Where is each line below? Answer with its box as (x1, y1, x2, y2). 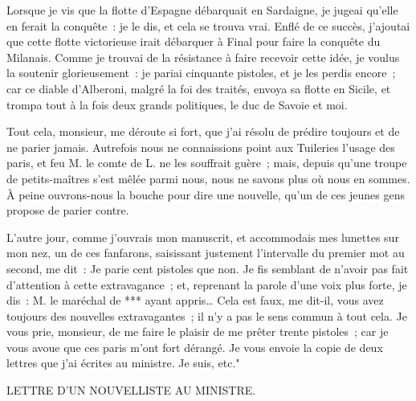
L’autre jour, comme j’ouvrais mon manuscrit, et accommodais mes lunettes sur (6, 228, 399, 245)
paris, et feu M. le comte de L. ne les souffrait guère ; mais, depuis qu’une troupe (6, 154, 407, 171)
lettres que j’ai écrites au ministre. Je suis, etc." (6, 354, 240, 371)
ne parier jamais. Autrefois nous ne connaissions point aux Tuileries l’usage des (6, 138, 395, 155)
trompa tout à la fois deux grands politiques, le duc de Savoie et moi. (6, 96, 348, 113)
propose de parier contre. (6, 202, 129, 219)
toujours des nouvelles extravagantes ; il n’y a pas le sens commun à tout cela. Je (6, 307, 407, 324)
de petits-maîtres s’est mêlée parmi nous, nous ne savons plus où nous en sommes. (6, 170, 410, 186)
